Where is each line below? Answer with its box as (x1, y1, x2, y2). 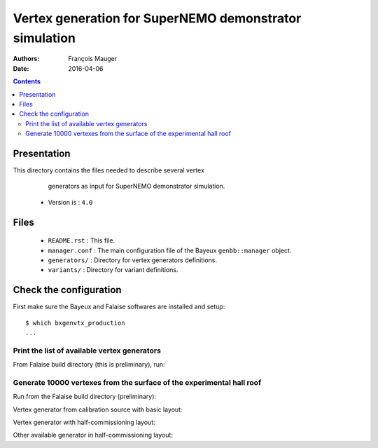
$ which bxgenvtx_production (25, 319, 125, 327)
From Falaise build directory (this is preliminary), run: (13, 360, 165, 369)
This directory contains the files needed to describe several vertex (13, 165, 204, 175)
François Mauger (68, 55, 118, 63)
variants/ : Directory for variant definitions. (48, 266, 178, 274)
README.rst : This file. (48, 236, 115, 245)
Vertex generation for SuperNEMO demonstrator (13, 11, 302, 26)
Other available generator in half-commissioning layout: (13, 431, 173, 440)
